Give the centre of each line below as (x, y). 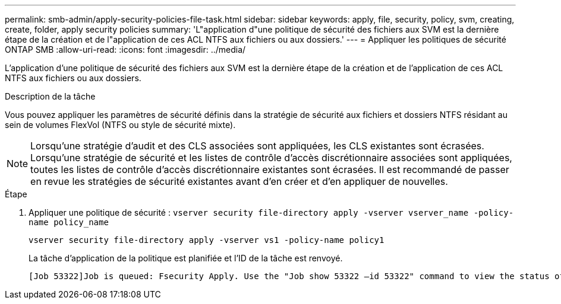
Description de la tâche (50, 96)
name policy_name (69, 222)
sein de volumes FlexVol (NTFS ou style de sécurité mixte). (120, 125)
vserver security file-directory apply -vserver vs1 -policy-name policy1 (207, 240)
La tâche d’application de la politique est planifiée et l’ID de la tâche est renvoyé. (186, 258)
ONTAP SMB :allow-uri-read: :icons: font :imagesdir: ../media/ (125, 49)
